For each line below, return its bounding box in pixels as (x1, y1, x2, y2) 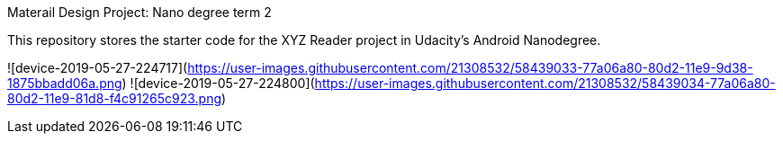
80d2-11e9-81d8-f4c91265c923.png (7, 91, 222, 106)
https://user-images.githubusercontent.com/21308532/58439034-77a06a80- (314, 75, 776, 91)
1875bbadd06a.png (7, 75, 122, 91)
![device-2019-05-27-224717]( (7, 60, 188, 75)
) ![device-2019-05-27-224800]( (121, 75, 315, 91)
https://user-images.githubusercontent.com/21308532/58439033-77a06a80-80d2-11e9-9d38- (187, 60, 753, 75)
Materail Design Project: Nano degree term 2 (7, 4, 272, 20)
